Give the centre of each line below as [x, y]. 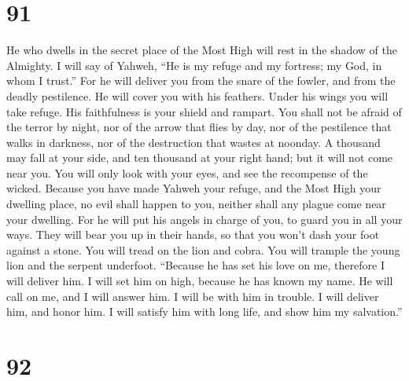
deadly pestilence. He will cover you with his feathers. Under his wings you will [197, 95]
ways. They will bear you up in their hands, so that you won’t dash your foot [193, 234]
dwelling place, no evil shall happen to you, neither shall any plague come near [196, 204]
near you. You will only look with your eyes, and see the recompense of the [187, 172]
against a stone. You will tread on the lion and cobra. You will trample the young [203, 249]
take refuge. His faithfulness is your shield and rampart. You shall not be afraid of [204, 111]
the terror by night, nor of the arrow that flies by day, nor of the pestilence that [199, 127]
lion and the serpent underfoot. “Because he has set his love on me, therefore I [195, 265]
